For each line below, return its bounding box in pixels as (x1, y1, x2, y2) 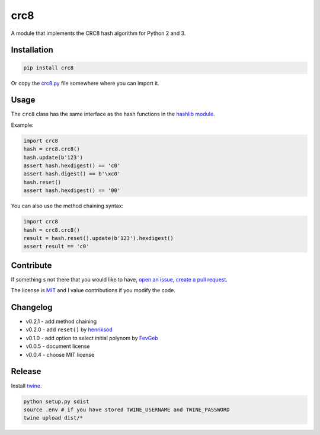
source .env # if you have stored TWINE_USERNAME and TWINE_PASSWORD (23, 406, 230, 413)
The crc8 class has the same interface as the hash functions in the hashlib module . (11, 110, 216, 118)
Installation (11, 45, 53, 55)
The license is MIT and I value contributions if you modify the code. (11, 287, 176, 294)
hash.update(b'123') (23, 154, 83, 161)
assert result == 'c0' (23, 243, 89, 250)
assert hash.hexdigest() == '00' (23, 187, 121, 194)
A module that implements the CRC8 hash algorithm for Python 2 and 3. (11, 30, 186, 37)
